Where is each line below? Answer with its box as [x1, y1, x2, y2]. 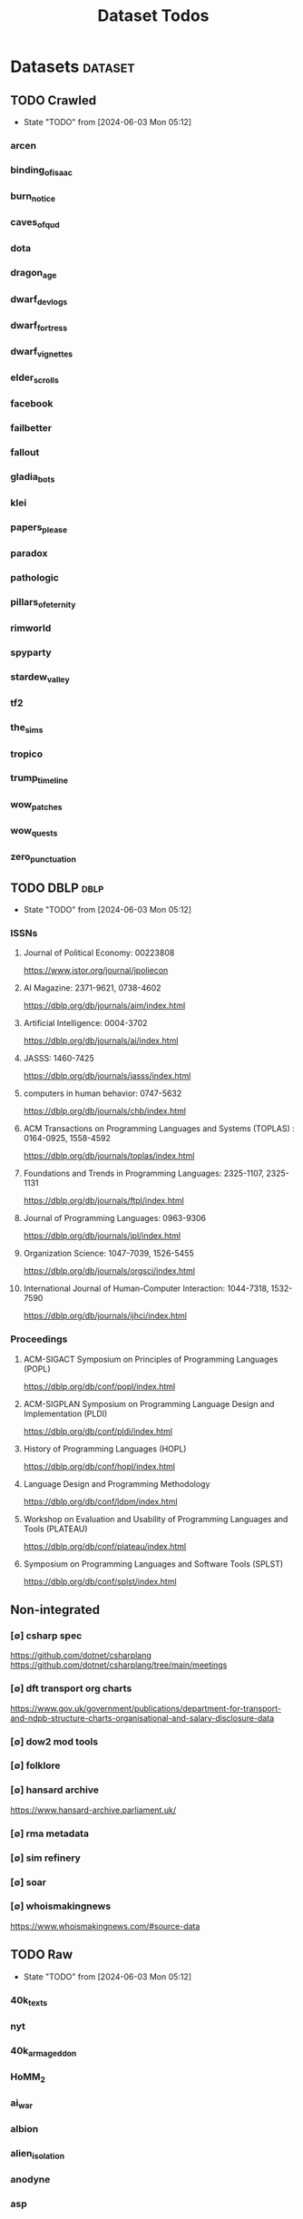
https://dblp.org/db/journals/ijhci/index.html [23, 1310, 187, 1321]
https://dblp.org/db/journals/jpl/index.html [23, 1230, 181, 1241]
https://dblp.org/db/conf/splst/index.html [23, 1576, 177, 1587]
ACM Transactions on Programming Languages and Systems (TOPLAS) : [23, 1123, 295, 1134]
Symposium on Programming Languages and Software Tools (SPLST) [23, 1558, 284, 1569]
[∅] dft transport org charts [10, 1682, 132, 1695]
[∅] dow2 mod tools [10, 1735, 99, 1747]
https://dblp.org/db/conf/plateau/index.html [23, 1540, 187, 1551]
